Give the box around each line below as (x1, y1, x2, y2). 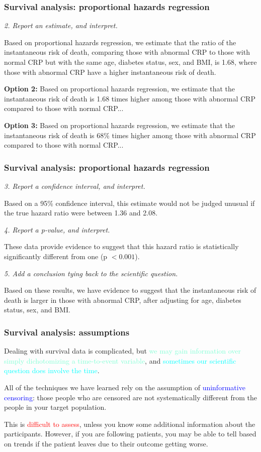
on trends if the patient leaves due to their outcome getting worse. (4, 438, 208, 448)
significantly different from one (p (4, 251, 108, 261)
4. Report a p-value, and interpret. (4, 224, 110, 235)
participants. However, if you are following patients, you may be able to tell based (4, 428, 256, 439)
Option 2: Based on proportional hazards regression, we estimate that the (4, 83, 235, 94)
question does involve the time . (4, 365, 100, 376)
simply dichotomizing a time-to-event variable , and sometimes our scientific (4, 355, 236, 366)
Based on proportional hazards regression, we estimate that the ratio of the (4, 37, 236, 47)
